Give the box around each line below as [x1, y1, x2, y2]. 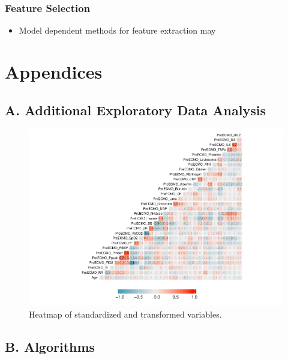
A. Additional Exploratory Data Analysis [5, 100, 266, 119]
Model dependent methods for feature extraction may [19, 24, 216, 37]
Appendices [5, 59, 103, 83]
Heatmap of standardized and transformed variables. [29, 307, 222, 320]
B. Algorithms [5, 337, 95, 355]
